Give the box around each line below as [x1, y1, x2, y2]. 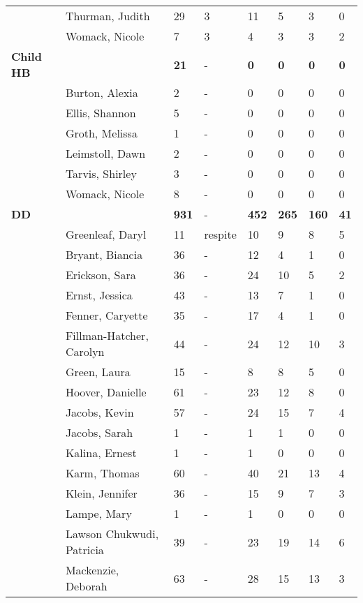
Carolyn [65, 343, 105, 359]
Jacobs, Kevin [65, 404, 134, 420]
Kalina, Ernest [65, 445, 137, 461]
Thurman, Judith [65, 8, 150, 24]
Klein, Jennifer [65, 485, 138, 501]
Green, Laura [65, 364, 131, 380]
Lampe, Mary [65, 505, 132, 521]
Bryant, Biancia [65, 246, 143, 262]
